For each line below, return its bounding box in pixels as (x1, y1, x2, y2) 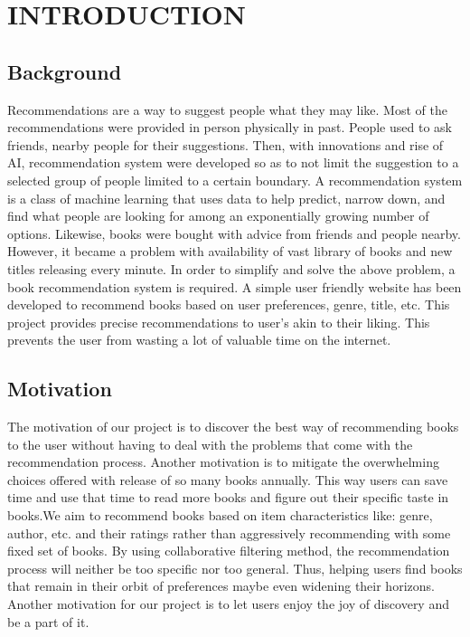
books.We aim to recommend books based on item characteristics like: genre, (7, 506, 433, 525)
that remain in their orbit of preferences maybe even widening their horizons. (7, 576, 435, 595)
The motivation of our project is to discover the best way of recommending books (7, 417, 459, 436)
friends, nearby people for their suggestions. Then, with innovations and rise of (7, 135, 444, 154)
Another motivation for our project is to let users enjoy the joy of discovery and (7, 594, 449, 613)
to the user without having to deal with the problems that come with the (7, 434, 413, 453)
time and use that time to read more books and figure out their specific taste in (7, 488, 449, 507)
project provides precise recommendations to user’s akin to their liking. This (7, 312, 430, 331)
